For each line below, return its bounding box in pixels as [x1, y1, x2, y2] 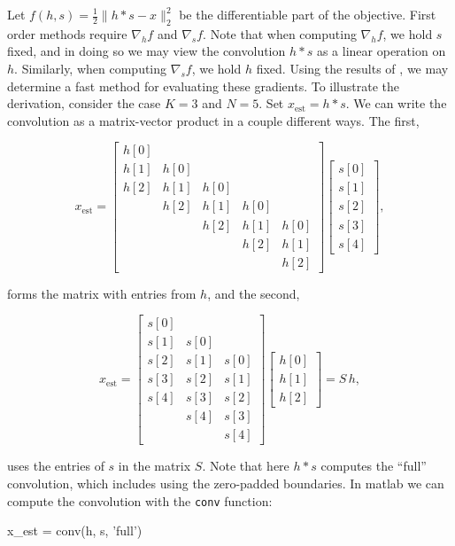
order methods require [7, 24, 127, 43]
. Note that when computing [203, 24, 357, 43]
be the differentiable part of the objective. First [179, 5, 436, 23]
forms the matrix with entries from [7, 284, 197, 302]
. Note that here [202, 456, 289, 475]
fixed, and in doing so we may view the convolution [7, 42, 286, 60]
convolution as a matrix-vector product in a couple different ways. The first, [7, 111, 420, 129]
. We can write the [345, 94, 447, 113]
